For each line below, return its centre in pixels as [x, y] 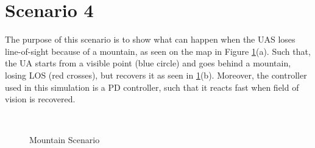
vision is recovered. [40, 99]
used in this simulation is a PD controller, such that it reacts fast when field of [152, 87]
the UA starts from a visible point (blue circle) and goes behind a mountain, [148, 63]
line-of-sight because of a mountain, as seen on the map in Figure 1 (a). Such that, [158, 51]
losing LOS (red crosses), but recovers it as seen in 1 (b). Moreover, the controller [156, 75]
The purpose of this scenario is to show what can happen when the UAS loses [150, 39]
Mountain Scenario [65, 140]
